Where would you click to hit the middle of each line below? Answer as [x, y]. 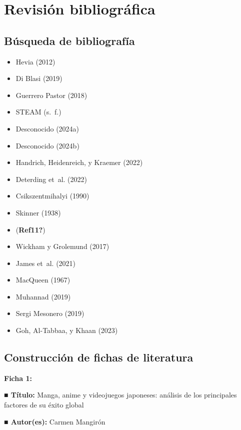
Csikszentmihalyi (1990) [52, 196]
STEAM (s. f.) [38, 112]
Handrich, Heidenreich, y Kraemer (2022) [79, 162]
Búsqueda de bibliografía [69, 40]
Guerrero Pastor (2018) [51, 95]
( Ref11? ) [30, 229]
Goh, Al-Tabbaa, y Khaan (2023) [67, 330]
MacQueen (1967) [43, 280]
